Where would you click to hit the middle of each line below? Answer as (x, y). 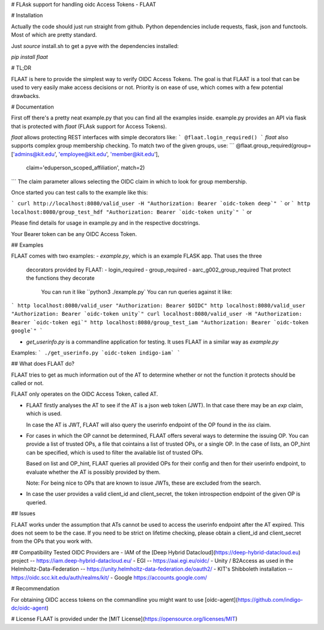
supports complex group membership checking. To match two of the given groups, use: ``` (123, 146)
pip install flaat (29, 56)
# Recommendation (35, 589)
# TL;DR (21, 68)
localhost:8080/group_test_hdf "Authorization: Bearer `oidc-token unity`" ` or (131, 212)
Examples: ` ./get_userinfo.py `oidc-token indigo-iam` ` (96, 353)
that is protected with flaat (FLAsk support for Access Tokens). (89, 126)
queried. (37, 502)
